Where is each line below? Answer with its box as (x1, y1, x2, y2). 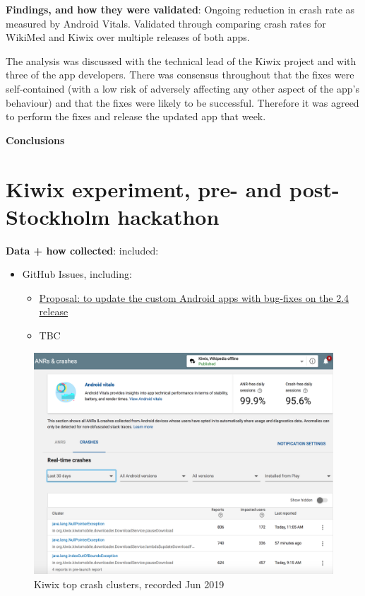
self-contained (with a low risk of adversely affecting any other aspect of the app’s (6, 81, 359, 95)
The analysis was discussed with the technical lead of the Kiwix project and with (6, 53, 357, 68)
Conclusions (6, 132, 65, 147)
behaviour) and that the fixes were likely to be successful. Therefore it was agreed (6, 95, 359, 110)
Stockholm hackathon (6, 201, 220, 230)
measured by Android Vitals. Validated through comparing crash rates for (6, 16, 326, 30)
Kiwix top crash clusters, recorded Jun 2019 (34, 577, 225, 592)
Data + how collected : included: (6, 243, 159, 257)
